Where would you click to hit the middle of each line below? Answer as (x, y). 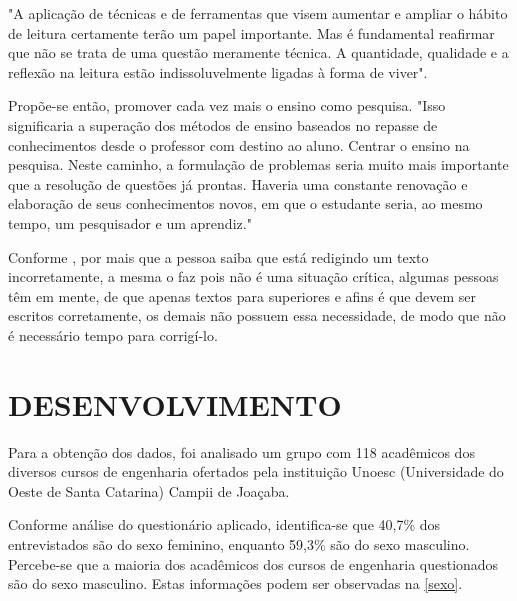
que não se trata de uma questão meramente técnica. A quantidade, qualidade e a (258, 52)
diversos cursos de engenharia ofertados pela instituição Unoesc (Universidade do (256, 471)
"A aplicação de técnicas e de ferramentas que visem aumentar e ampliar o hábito (258, 13)
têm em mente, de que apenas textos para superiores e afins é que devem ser (242, 295)
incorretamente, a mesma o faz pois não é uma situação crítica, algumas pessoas (253, 276)
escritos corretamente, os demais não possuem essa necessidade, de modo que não (257, 315)
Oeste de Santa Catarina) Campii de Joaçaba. (149, 490)
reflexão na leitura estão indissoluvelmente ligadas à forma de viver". (218, 71)
